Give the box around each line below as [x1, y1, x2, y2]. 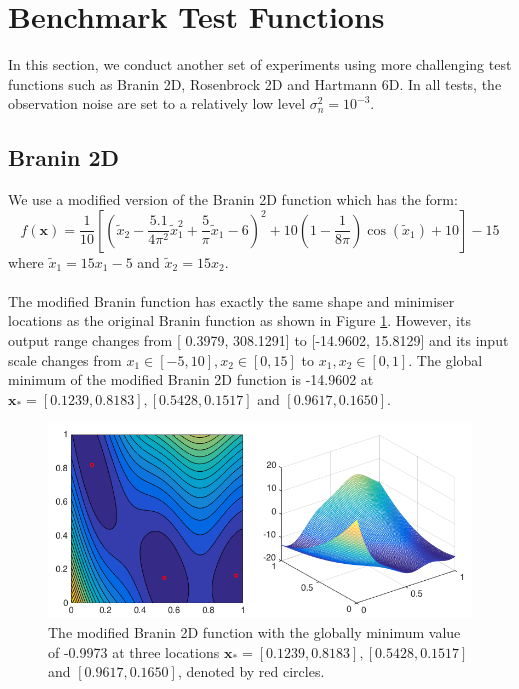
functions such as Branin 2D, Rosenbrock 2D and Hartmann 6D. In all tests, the [8, 73, 502, 94]
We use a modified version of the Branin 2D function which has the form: [8, 189, 458, 210]
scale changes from [8, 349, 122, 370]
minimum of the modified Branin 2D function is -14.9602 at [8, 369, 374, 390]
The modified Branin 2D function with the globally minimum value [48, 622, 461, 643]
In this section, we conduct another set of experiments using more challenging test [8, 54, 512, 75]
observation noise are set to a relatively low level [8, 93, 306, 114]
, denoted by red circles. [177, 661, 325, 682]
